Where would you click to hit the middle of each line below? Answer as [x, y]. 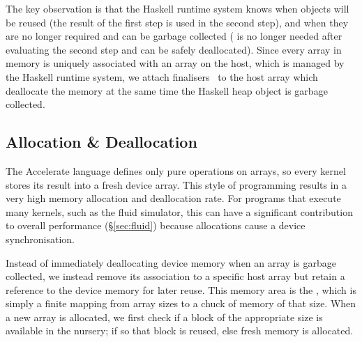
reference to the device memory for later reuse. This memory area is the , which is [181, 289]
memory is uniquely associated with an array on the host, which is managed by [175, 63]
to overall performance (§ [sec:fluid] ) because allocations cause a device [156, 225]
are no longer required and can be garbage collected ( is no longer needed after [174, 36]
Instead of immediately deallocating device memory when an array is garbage [171, 262]
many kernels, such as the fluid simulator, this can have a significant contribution [179, 211]
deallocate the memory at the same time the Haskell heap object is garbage [167, 90]
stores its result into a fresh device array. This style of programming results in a [176, 184]
